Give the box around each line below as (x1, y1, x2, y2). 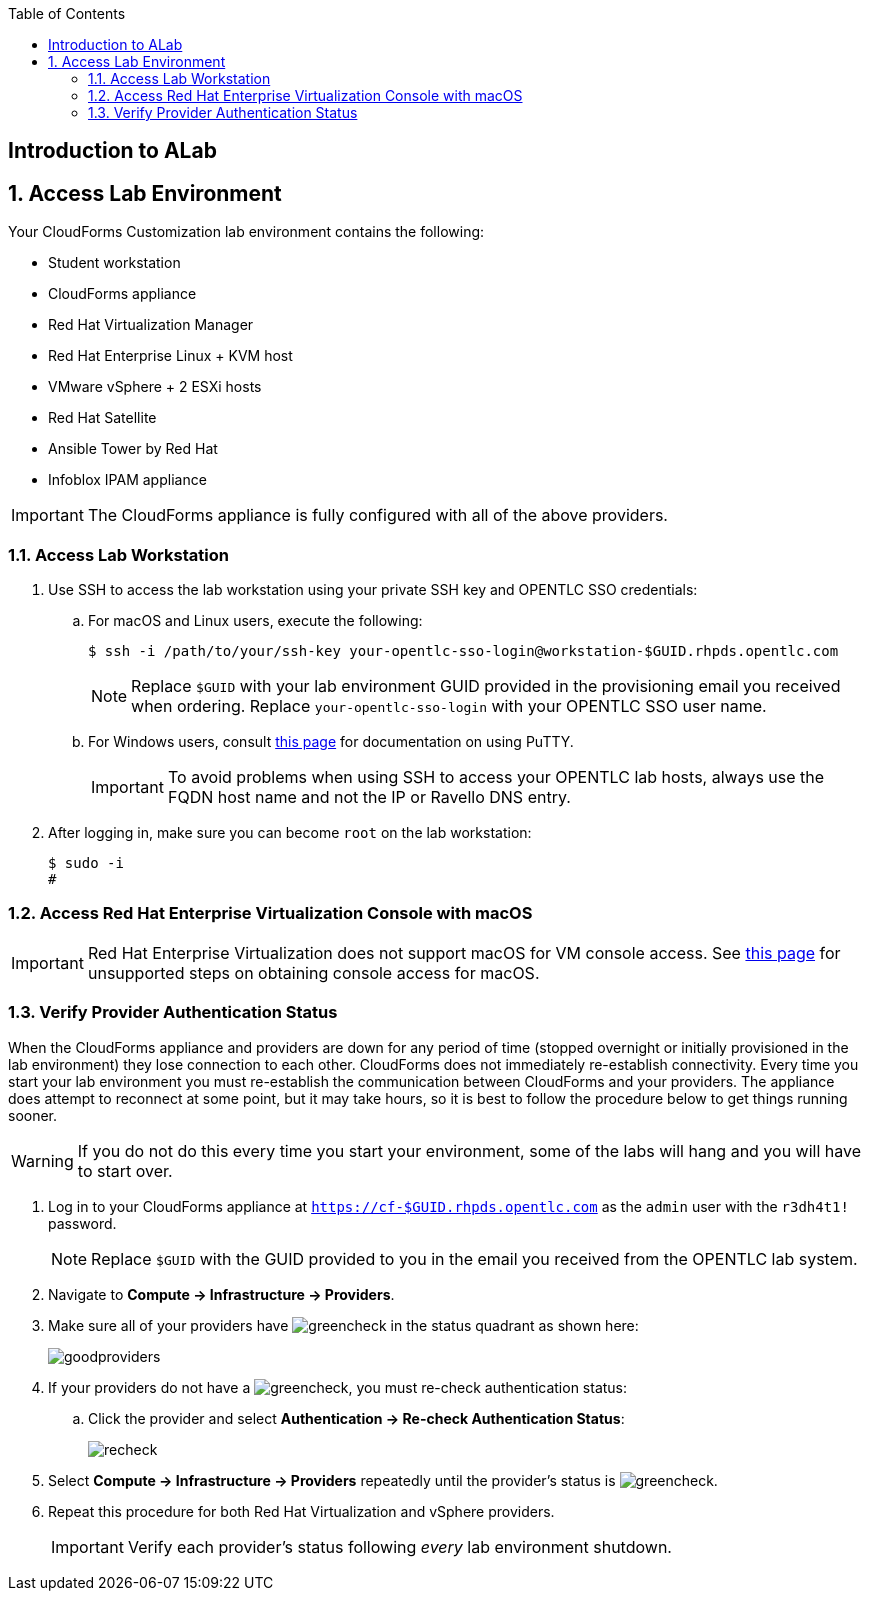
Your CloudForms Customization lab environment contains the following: (8, 223, 485, 241)
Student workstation (48, 254, 181, 272)
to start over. (77, 1160, 173, 1181)
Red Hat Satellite (48, 409, 157, 427)
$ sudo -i (48, 855, 124, 872)
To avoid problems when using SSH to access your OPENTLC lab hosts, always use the (167, 767, 825, 788)
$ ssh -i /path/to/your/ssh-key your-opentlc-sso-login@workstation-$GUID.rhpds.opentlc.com (88, 643, 839, 660)
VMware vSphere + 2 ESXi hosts (48, 378, 262, 396)
